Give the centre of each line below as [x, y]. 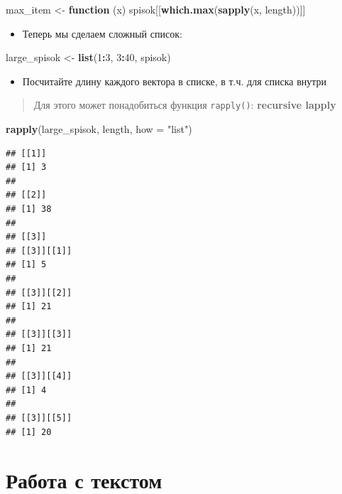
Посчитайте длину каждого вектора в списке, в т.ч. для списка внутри [175, 81]
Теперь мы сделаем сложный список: [102, 33]
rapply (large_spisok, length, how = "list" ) [99, 129]
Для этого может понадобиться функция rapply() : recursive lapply [185, 105]
